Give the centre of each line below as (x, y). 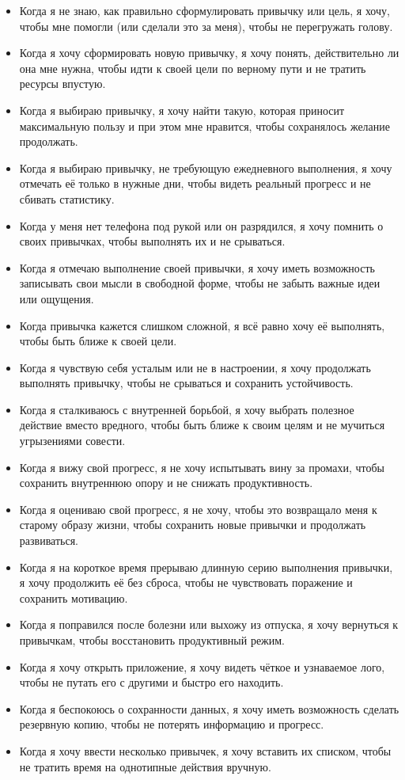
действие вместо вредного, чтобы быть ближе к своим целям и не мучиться (202, 425)
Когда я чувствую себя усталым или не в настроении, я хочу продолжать (195, 367)
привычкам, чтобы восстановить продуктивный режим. (152, 640)
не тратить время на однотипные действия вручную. (145, 766)
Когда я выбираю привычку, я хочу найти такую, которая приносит (182, 110)
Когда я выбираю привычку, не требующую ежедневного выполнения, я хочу (206, 167)
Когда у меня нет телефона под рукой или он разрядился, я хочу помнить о (201, 225)
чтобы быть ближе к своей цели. (98, 341)
